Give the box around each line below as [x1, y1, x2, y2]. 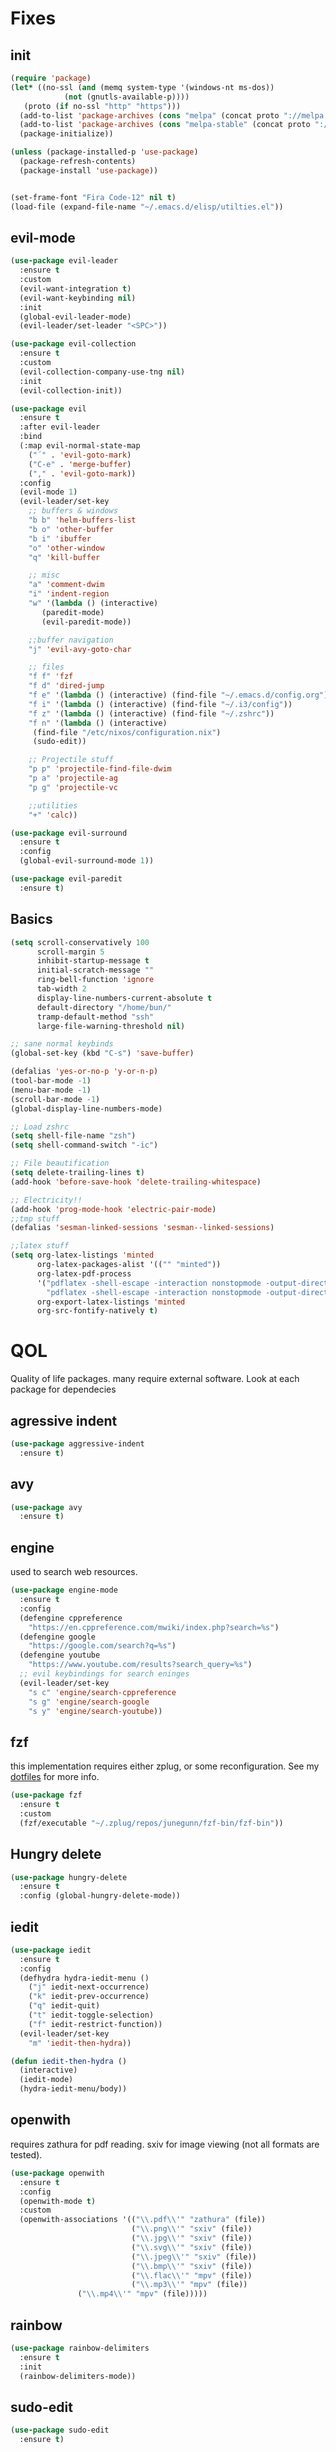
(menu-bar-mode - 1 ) [10, 1085, 92, 1095]
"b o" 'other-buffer [28, 524, 114, 534]
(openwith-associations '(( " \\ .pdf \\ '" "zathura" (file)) [19, 2215, 267, 2225]
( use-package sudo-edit [10, 2425, 110, 2436]
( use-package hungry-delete [10, 1872, 128, 1882]
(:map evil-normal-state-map [19, 441, 141, 451]
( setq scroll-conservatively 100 [10, 937, 150, 947]
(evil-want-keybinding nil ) [19, 293, 137, 303]
